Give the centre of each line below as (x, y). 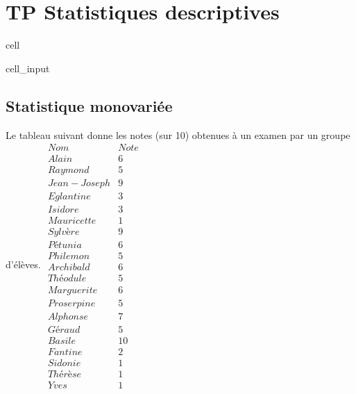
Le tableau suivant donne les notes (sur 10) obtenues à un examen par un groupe (178, 134)
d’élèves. (23, 264)
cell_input (28, 68)
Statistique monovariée (89, 105)
